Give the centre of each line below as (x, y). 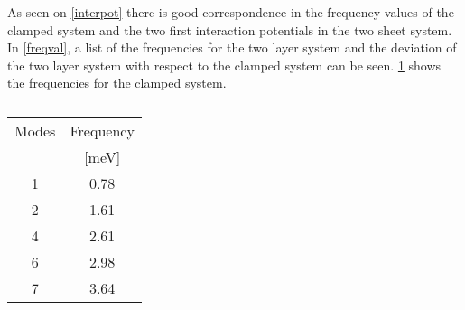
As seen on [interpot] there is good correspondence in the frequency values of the (231, 12)
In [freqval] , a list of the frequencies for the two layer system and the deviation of (232, 47)
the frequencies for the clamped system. (117, 83)
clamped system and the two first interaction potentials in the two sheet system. (230, 29)
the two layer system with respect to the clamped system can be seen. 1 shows (224, 65)
